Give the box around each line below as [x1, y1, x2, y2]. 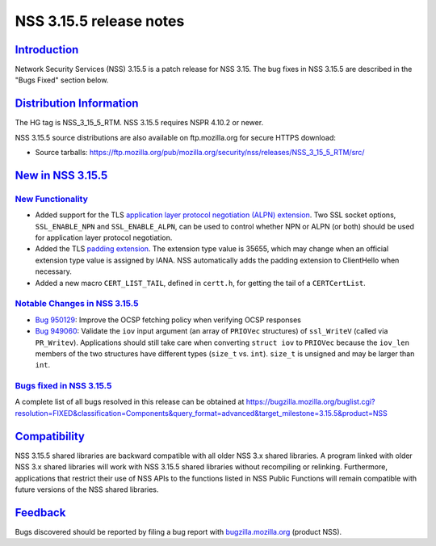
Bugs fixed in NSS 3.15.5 [15, 380, 112, 392]
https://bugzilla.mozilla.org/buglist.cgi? [245, 397, 375, 407]
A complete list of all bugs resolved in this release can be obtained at [15, 397, 245, 407]
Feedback [15, 506, 66, 519]
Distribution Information [15, 97, 139, 111]
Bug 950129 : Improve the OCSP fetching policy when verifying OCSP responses [35, 315, 302, 325]
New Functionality [15, 193, 89, 204]
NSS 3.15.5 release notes [15, 12, 185, 30]
